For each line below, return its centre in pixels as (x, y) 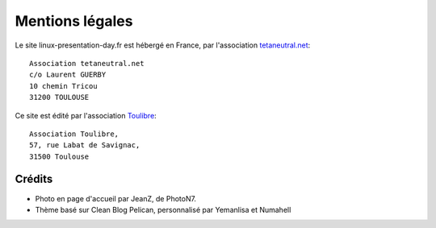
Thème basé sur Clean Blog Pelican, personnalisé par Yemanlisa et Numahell (163, 209)
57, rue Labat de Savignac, (85, 145)
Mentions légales (74, 21)
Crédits (34, 179)
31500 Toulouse (59, 156)
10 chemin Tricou (63, 86)
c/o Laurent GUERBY (68, 75)
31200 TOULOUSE (59, 97)
